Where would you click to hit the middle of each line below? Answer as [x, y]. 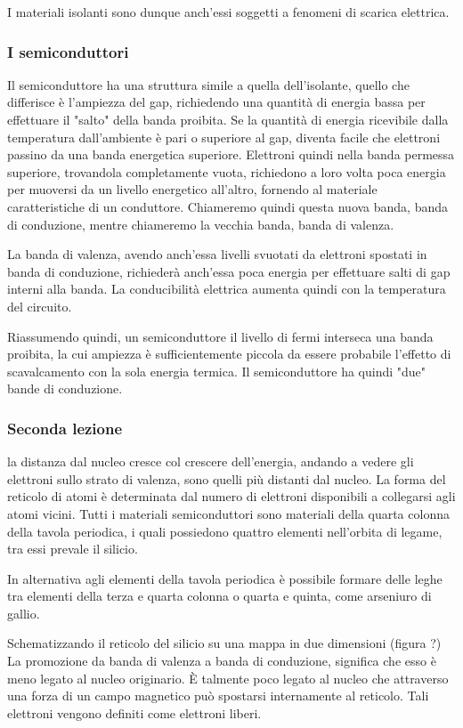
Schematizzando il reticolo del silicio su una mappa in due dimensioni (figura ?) [224, 643]
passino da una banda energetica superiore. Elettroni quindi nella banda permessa [231, 154]
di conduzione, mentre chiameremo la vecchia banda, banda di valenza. [201, 224]
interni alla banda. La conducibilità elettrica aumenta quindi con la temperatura [227, 289]
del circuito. [40, 306]
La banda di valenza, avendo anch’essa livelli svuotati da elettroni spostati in [217, 254]
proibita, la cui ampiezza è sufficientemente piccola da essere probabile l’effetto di [229, 354]
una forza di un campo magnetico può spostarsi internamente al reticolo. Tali [218, 696]
